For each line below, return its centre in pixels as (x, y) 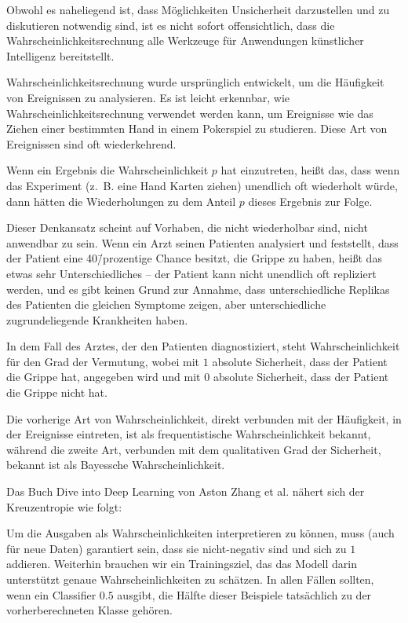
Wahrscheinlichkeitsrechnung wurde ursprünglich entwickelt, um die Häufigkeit (195, 82)
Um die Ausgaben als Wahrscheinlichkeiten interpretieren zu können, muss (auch (200, 533)
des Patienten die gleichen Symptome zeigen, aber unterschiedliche (166, 304)
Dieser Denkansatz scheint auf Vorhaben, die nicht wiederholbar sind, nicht (187, 227)
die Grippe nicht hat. (57, 392)
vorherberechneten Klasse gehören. (89, 610)
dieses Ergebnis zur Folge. (310, 201)
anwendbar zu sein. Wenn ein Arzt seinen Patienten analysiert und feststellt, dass (202, 242)
